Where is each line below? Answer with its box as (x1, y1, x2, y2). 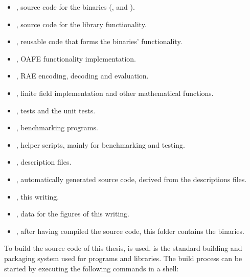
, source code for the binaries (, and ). (16, 2, 135, 12)
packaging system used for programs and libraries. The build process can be (4, 252, 242, 263)
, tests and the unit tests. (16, 105, 96, 115)
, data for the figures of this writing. (16, 208, 129, 219)
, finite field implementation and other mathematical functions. (16, 87, 214, 98)
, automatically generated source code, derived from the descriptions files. (16, 173, 247, 184)
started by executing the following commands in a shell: (4, 263, 179, 273)
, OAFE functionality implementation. (16, 53, 136, 64)
